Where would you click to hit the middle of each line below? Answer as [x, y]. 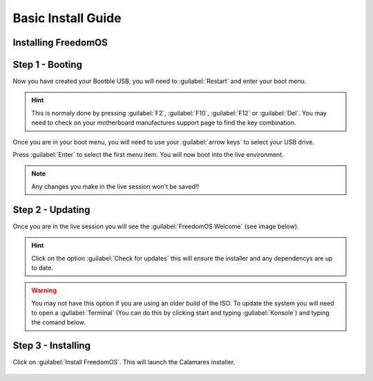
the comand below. [58, 322]
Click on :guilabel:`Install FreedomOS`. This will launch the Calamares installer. [124, 362]
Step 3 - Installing [52, 346]
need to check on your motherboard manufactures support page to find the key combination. [164, 123]
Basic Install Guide [67, 18]
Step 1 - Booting [48, 65]
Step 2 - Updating [51, 210]
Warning [44, 290]
